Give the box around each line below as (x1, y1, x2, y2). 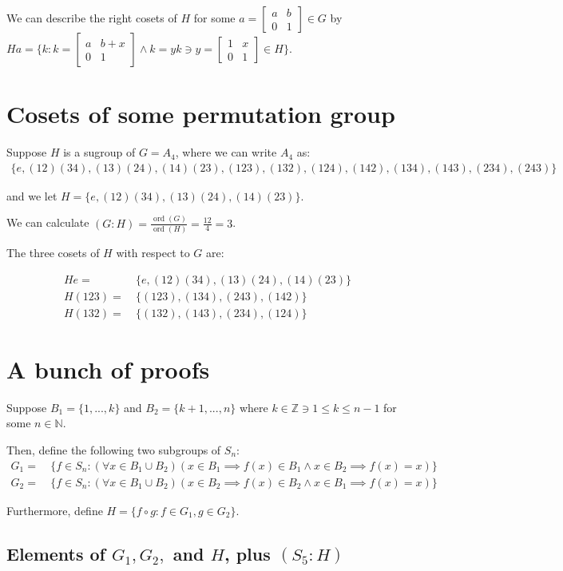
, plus (224, 541, 271, 565)
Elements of (6, 541, 105, 565)
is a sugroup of (63, 144, 136, 161)
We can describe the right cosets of (6, 10, 177, 26)
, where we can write (175, 144, 277, 161)
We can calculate (6, 214, 89, 231)
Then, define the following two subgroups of (6, 441, 221, 458)
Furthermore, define (6, 502, 103, 518)
